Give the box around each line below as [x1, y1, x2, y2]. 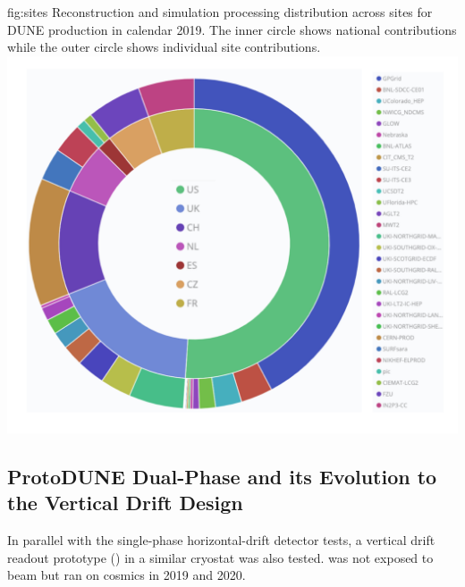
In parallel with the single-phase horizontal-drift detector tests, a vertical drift [7, 531, 435, 549]
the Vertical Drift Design [7, 489, 243, 516]
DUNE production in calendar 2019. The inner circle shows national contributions [7, 20, 457, 38]
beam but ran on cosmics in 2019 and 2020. [7, 566, 246, 584]
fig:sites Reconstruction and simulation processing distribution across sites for [7, 3, 433, 21]
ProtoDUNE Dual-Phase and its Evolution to [7, 463, 437, 491]
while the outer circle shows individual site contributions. [7, 38, 321, 56]
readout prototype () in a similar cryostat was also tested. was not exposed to [7, 548, 434, 566]
